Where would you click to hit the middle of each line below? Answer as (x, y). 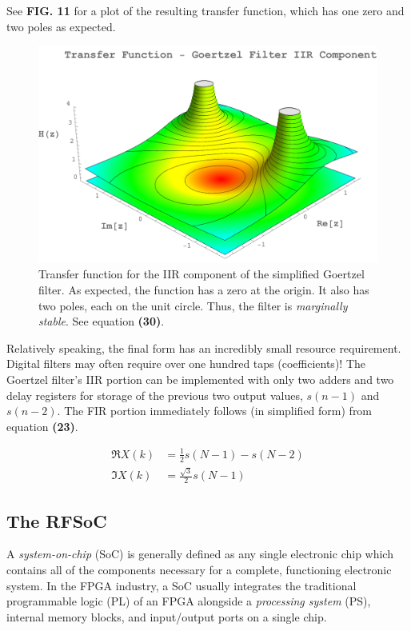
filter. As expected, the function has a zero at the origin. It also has (204, 290)
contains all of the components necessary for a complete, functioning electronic (199, 570)
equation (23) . (42, 426)
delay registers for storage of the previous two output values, (155, 395)
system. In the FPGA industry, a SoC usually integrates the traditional (182, 585)
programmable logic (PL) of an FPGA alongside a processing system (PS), (189, 601)
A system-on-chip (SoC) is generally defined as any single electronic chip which (200, 554)
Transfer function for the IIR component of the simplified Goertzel (202, 274)
